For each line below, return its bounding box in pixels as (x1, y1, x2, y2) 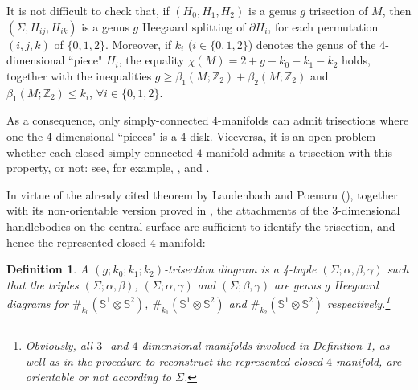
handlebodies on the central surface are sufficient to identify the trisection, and (6, 217, 395, 234)
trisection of (309, 2, 368, 18)
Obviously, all (25, 337, 93, 354)
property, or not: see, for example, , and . (6, 159, 210, 176)
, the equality (118, 51, 185, 68)
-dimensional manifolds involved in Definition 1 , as (137, 337, 390, 354)
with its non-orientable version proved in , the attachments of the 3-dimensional (6, 202, 400, 219)
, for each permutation (268, 18, 379, 35)
